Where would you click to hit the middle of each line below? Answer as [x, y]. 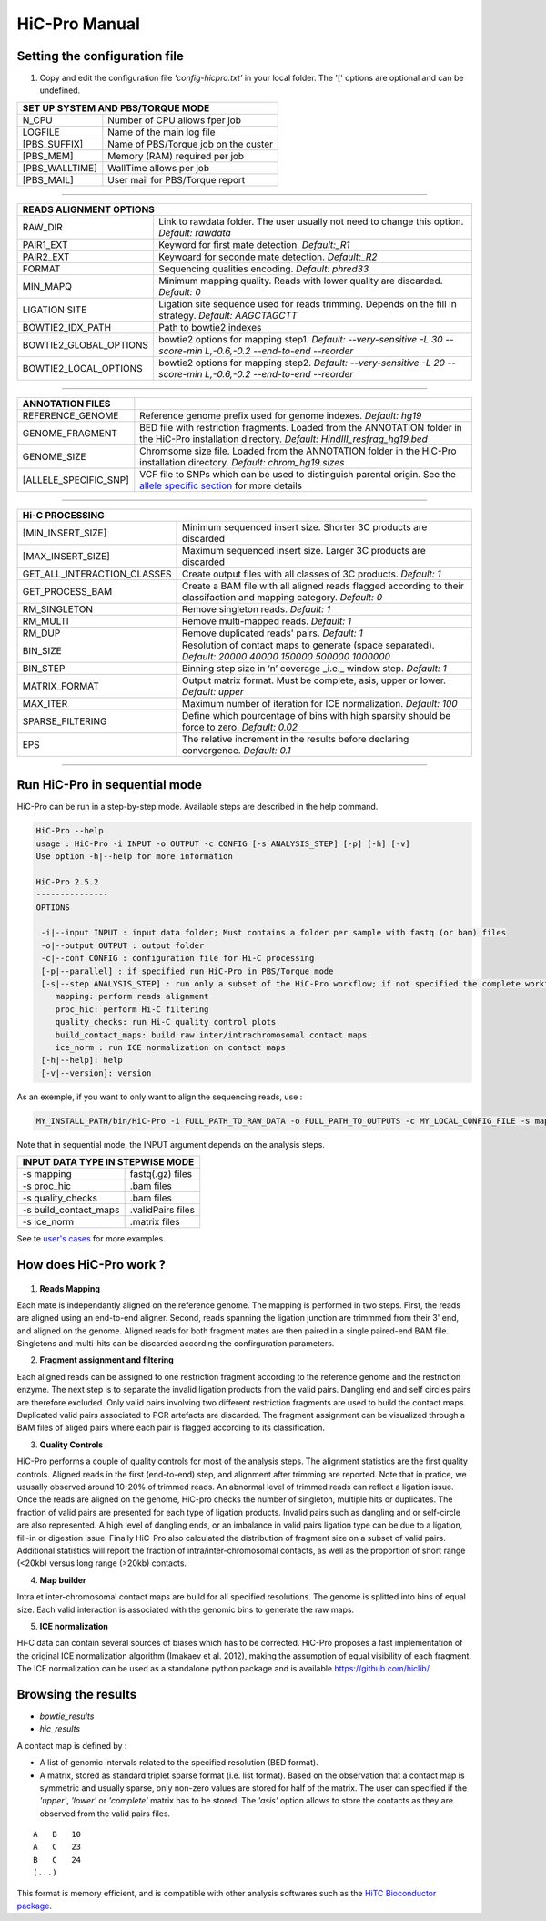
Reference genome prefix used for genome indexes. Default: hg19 [281, 415]
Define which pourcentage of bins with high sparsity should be [316, 715]
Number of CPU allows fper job [174, 120]
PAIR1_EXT [45, 244]
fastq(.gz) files [161, 1174]
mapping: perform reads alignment [132, 996]
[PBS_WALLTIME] [60, 168]
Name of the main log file [162, 132]
